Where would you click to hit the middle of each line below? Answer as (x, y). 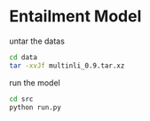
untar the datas (37, 41)
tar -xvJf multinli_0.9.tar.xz (67, 65)
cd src (21, 99)
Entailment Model (75, 16)
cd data (24, 57)
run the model (35, 83)
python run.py (36, 107)
